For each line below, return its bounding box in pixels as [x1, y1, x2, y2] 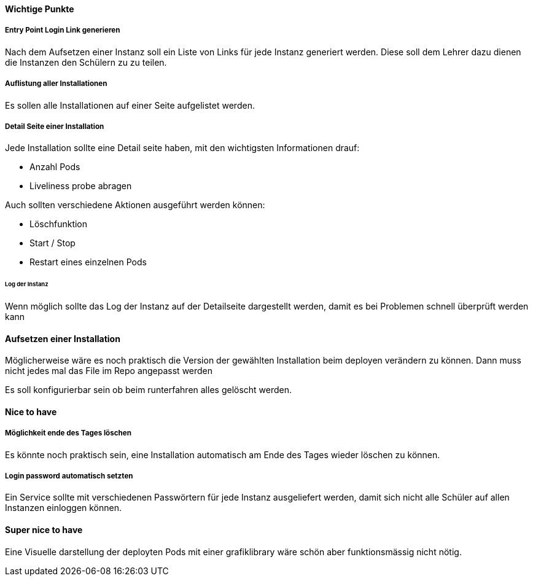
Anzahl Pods [29, 162, 80, 173]
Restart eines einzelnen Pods [29, 257, 147, 268]
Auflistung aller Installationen [5, 79, 107, 88]
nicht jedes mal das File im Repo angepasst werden [5, 365, 213, 376]
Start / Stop [29, 238, 76, 249]
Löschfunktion [29, 219, 88, 230]
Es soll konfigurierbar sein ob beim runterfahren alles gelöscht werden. [5, 384, 292, 396]
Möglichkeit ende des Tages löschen [5, 429, 131, 438]
